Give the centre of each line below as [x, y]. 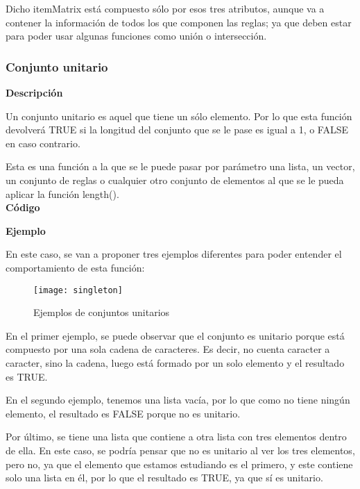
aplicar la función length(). [62, 193]
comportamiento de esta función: [75, 267]
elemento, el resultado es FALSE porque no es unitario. [123, 413]
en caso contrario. [43, 143]
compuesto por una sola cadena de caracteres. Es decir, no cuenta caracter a [168, 349]
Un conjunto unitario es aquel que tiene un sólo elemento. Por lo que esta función [179, 116]
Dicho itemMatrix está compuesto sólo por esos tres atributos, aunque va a [165, 8]
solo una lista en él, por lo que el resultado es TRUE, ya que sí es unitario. [164, 478]
